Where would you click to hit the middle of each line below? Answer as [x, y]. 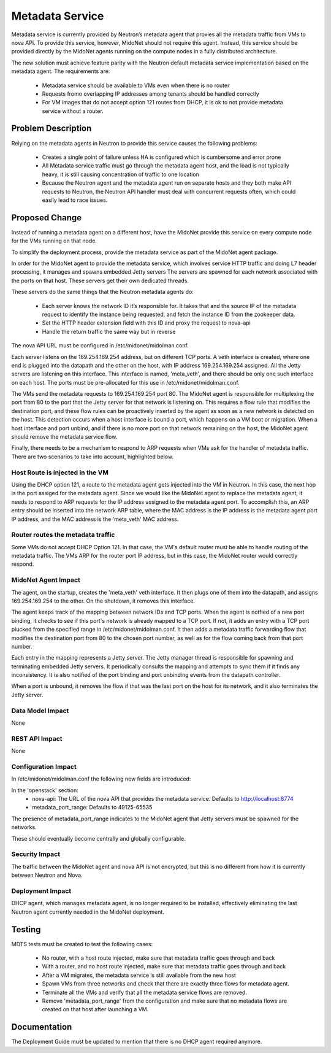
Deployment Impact [41, 891]
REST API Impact [37, 738]
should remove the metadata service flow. [64, 437]
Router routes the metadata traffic [63, 535]
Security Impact [36, 854]
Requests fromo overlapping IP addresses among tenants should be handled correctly [151, 94]
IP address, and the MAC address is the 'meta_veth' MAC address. [95, 519]
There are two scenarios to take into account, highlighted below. [93, 457]
